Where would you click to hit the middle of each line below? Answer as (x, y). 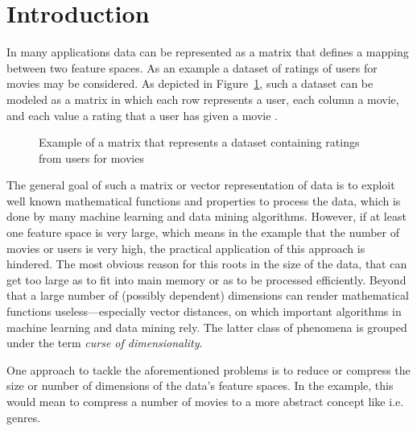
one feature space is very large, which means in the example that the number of (203, 232)
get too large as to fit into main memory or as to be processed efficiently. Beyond (206, 279)
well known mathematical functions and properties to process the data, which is (204, 200)
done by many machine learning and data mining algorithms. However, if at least (206, 216)
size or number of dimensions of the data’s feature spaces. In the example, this (200, 385)
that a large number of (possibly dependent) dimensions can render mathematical (208, 295)
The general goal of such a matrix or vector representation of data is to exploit (201, 185)
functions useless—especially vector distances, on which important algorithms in (204, 311)
